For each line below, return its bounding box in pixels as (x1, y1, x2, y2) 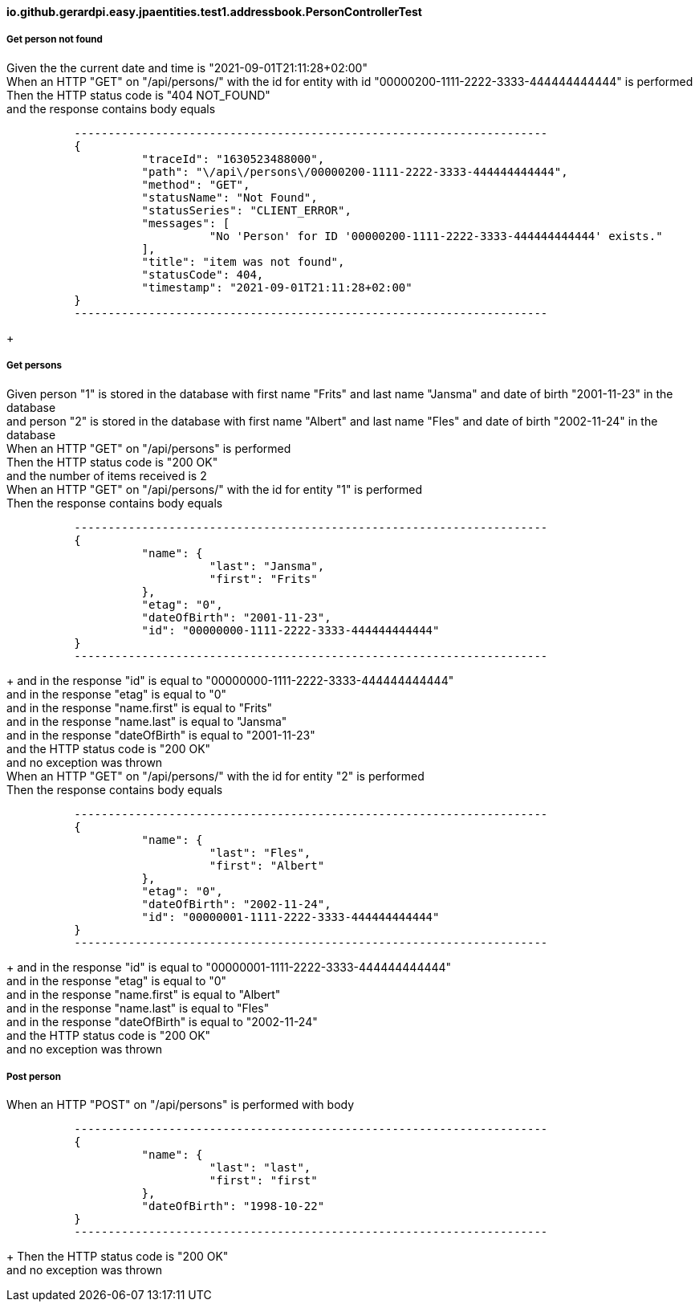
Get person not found (6, 34, 103, 46)
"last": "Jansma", (209, 559, 325, 573)
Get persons (6, 360, 62, 372)
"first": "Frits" (209, 572, 318, 585)
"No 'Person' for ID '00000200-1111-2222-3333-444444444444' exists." (209, 229, 663, 242)
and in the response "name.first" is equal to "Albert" (6, 987, 281, 1001)
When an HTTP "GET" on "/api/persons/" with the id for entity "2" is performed (6, 768, 425, 783)
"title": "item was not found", (141, 255, 345, 268)
